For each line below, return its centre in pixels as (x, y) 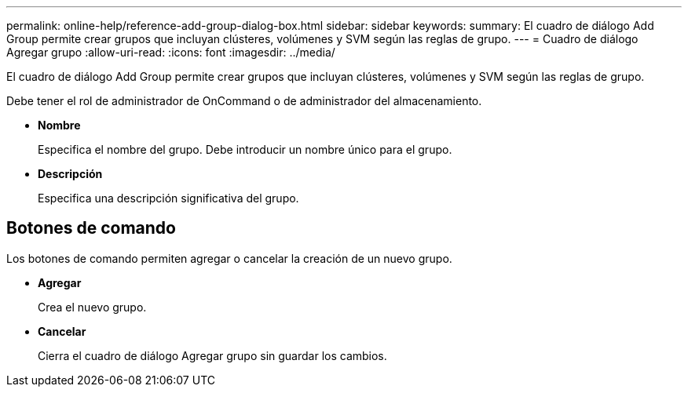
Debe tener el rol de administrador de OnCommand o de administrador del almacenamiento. (244, 101)
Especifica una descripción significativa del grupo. (168, 198)
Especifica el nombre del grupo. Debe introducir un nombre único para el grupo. (245, 149)
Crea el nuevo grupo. (92, 307)
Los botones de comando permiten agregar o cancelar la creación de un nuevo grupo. (229, 258)
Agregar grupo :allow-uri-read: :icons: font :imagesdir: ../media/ (171, 52)
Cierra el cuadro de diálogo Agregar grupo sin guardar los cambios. (212, 355)
